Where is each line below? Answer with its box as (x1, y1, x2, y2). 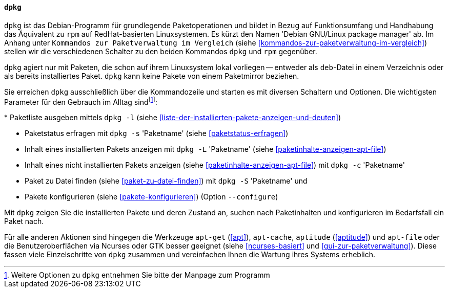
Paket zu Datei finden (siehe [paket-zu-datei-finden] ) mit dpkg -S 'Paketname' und (25, 176, 308, 186)
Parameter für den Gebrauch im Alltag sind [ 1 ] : (4, 96, 157, 106)
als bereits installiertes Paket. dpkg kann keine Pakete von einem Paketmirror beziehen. (4, 71, 299, 80)
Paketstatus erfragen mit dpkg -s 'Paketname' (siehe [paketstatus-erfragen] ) (25, 129, 289, 138)
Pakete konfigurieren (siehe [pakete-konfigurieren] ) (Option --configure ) (25, 192, 278, 201)
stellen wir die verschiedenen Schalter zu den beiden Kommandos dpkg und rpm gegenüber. (4, 47, 317, 56)
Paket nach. (4, 217, 44, 226)
